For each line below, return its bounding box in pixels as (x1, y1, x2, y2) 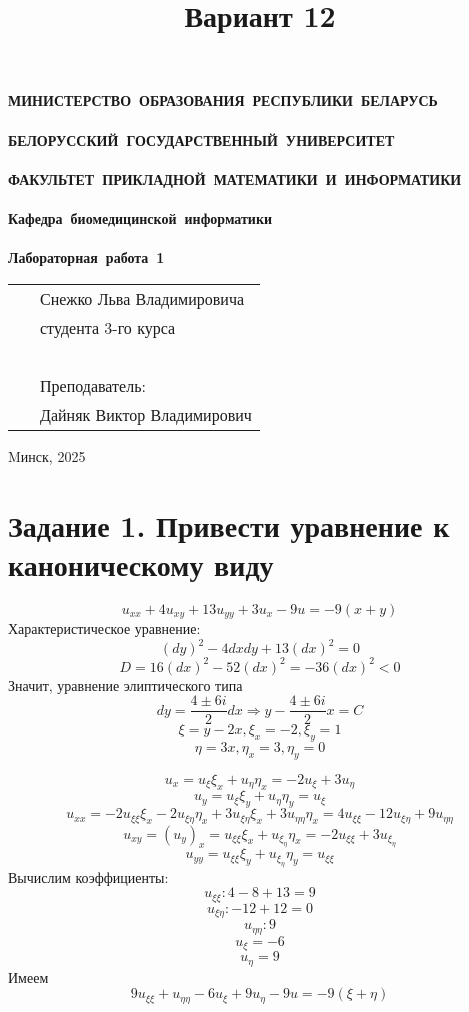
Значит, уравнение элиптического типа (8, 674, 243, 695)
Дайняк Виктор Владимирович (40, 402, 252, 426)
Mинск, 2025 (8, 445, 86, 466)
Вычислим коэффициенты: (8, 866, 169, 887)
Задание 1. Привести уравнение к (8, 504, 450, 545)
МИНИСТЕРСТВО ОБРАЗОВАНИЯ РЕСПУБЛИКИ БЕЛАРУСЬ (8, 90, 438, 111)
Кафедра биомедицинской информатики (8, 207, 273, 228)
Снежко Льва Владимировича (40, 286, 245, 310)
